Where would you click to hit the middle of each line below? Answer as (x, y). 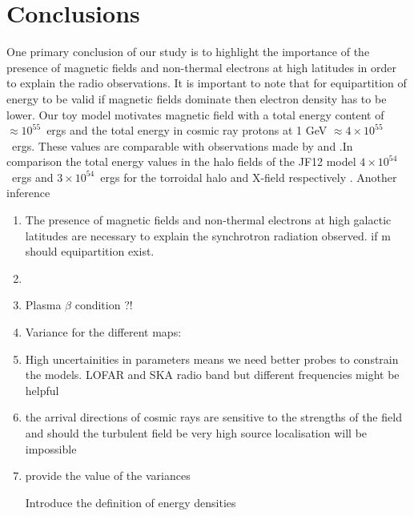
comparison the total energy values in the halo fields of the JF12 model (181, 161)
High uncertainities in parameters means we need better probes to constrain (212, 359)
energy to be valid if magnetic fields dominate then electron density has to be (197, 98)
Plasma (43, 305)
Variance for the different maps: (103, 332)
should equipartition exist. (90, 251)
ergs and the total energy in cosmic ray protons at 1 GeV (187, 130)
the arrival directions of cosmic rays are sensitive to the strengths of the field (213, 417)
